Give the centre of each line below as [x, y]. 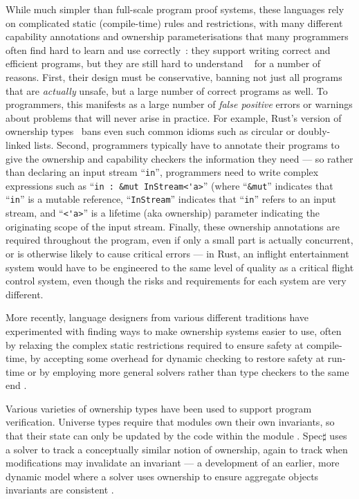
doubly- [314, 131]
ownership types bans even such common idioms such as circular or [150, 131]
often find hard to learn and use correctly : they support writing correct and [168, 49]
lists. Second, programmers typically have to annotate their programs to [187, 144]
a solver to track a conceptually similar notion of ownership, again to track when [177, 449]
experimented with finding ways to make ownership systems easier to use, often [174, 330]
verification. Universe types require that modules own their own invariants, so [170, 422]
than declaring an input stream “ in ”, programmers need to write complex [162, 172]
